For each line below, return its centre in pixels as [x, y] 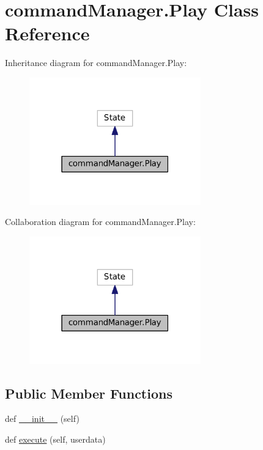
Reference [47, 33]
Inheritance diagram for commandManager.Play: [96, 63]
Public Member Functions [89, 393]
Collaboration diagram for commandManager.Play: [100, 222]
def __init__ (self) [42, 419]
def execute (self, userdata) [55, 439]
